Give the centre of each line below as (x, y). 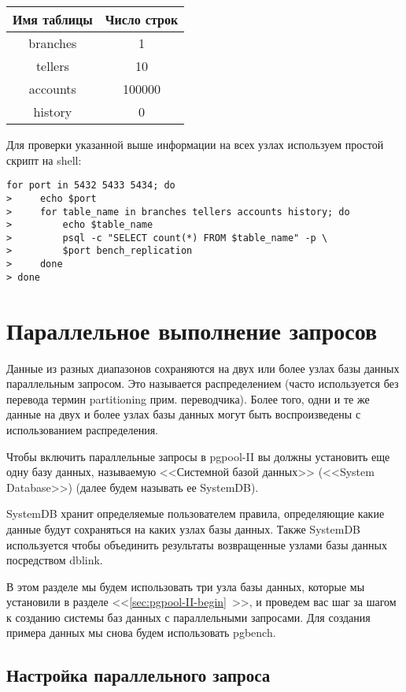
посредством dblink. (55, 560)
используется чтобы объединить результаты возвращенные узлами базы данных (197, 544)
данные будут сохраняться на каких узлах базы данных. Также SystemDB (183, 528)
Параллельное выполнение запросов (192, 330)
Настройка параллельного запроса (138, 675)
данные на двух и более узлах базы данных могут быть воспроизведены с (184, 414)
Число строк (142, 19)
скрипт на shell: (44, 160)
